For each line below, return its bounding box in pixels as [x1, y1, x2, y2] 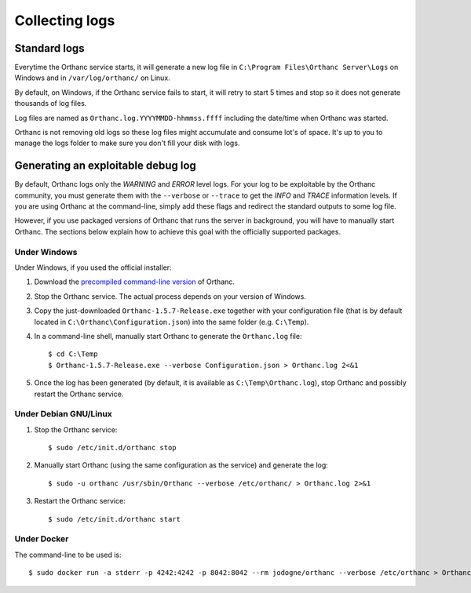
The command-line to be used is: [14, 550, 122, 559]
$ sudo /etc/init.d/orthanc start [48, 515, 181, 523]
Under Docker [14, 533, 69, 544]
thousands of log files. [14, 99, 87, 108]
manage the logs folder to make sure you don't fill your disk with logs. [14, 138, 240, 148]
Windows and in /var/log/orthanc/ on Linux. [14, 73, 170, 82]
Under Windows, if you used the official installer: [14, 263, 172, 272]
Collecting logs [14, 12, 115, 29]
